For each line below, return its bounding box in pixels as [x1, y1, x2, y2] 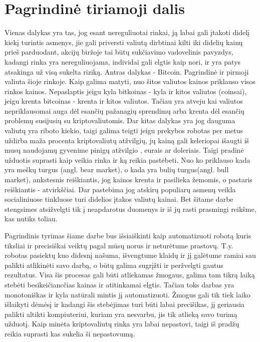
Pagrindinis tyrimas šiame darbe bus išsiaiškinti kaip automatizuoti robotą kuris [5, 230, 251, 240]
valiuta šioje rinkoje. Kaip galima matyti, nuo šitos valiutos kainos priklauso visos [5, 76, 255, 87]
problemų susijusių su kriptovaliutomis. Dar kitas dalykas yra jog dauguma [5, 115, 235, 126]
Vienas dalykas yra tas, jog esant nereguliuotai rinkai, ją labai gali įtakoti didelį [5, 27, 249, 38]
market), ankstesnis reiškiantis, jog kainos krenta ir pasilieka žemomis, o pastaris [5, 174, 252, 185]
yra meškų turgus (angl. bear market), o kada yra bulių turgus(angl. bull [5, 164, 229, 175]
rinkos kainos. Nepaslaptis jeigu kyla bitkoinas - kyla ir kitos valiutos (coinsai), [5, 86, 247, 96]
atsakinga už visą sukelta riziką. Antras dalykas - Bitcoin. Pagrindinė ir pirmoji [5, 66, 249, 77]
